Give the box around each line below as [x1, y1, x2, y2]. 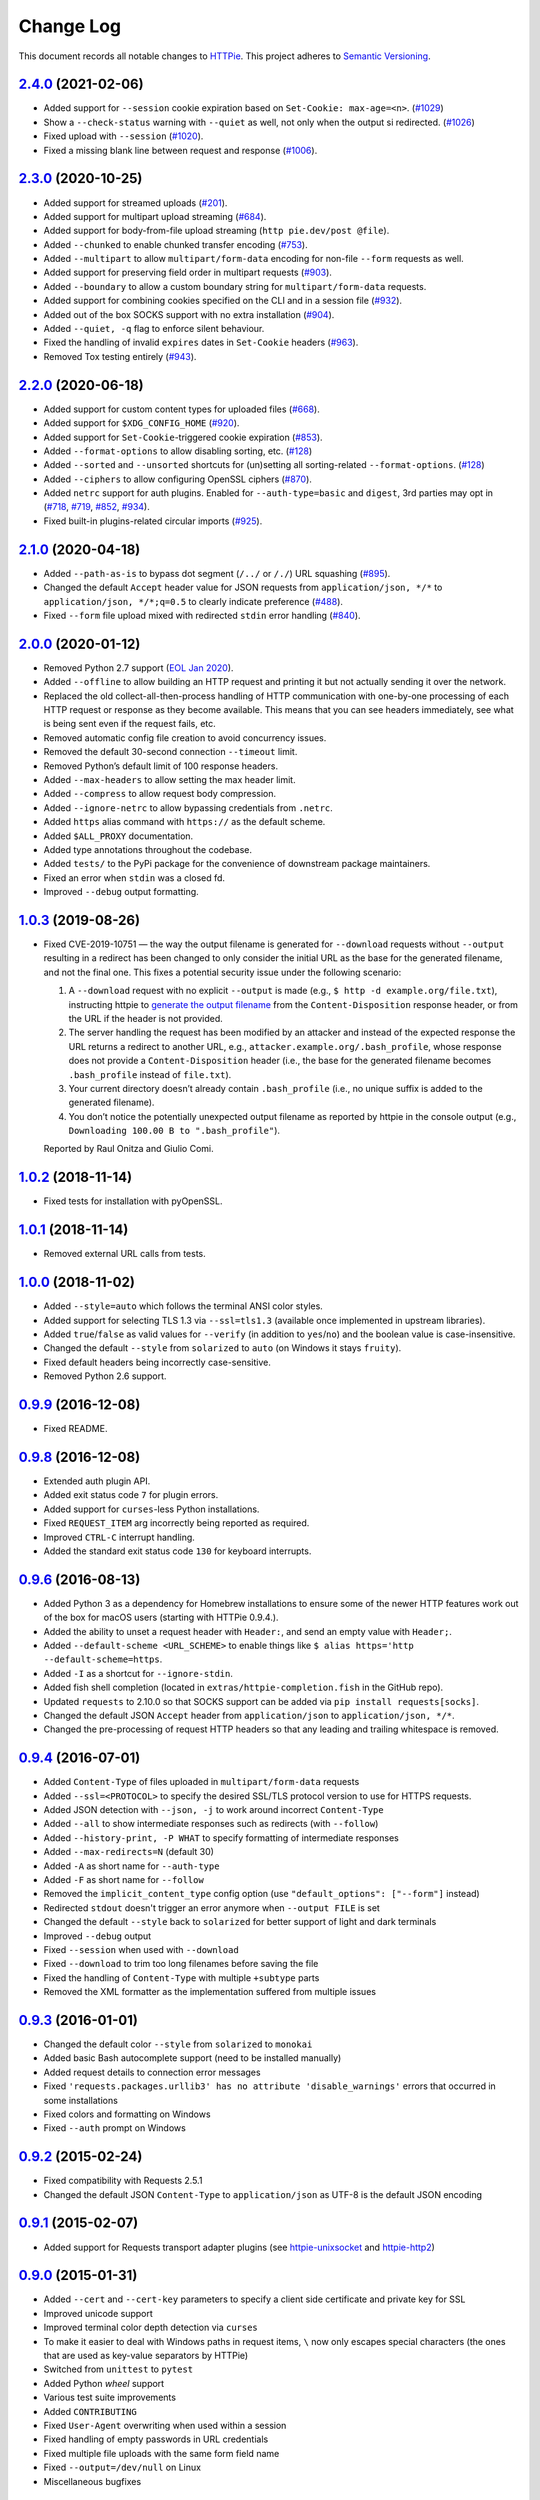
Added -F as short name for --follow [43, 1873, 204, 1885]
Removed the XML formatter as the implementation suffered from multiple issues [43, 1986, 377, 1998]
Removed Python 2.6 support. [43, 1370, 167, 1382]
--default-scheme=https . [43, 1653, 163, 1665]
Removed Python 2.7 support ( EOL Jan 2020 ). [43, 661, 234, 674]
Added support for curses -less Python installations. [43, 1503, 260, 1515]
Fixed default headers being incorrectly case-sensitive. [43, 1356, 272, 1368]
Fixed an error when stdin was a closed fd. [43, 871, 225, 884]
